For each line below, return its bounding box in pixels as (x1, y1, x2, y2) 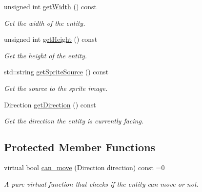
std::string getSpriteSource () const (4, 67, 109, 77)
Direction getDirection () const (4, 99, 96, 109)
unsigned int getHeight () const (4, 34, 98, 44)
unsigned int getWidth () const (4, 1, 97, 11)
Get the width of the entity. (4, 17, 85, 28)
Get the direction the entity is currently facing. (4, 116, 144, 126)
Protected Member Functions (4, 140, 156, 155)
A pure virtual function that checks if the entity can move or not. (4, 178, 199, 189)
